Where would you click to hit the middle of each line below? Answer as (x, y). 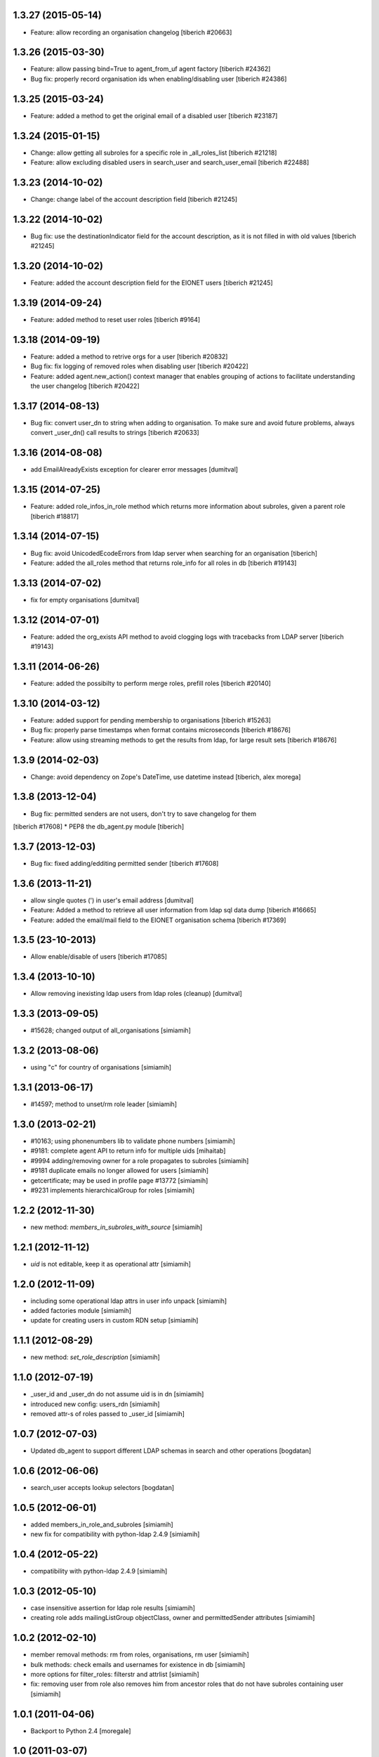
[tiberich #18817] (55, 516)
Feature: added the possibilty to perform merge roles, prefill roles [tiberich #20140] (151, 683)
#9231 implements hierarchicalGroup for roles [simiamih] (113, 1190)
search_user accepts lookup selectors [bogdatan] (102, 1487)
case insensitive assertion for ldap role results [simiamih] (113, 1608)
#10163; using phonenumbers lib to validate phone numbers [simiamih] (133, 1141)
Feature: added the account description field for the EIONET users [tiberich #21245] (152, 283)
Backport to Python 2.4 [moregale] (81, 1731)
